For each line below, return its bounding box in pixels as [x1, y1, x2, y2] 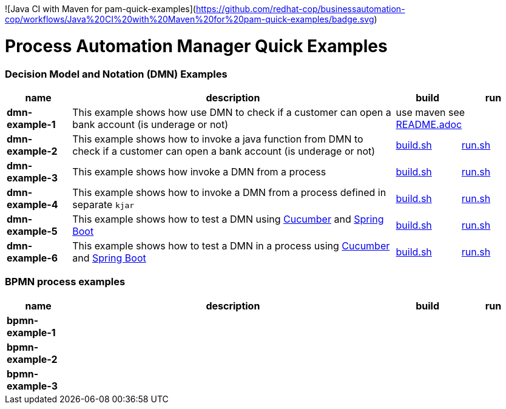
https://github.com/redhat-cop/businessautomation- [195, 4, 405, 14]
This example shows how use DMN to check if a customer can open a [72, 106, 391, 118]
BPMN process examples [5, 275, 126, 288]
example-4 [7, 198, 58, 211]
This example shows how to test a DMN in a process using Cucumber [72, 239, 390, 252]
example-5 [7, 225, 58, 237]
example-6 [7, 251, 58, 264]
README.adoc [396, 118, 462, 130]
